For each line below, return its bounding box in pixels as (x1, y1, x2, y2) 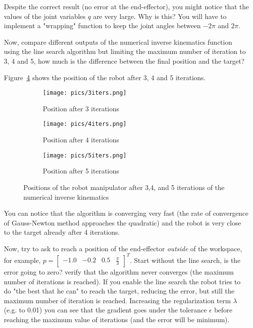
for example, (4, 255, 41, 265)
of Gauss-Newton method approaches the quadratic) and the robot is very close (4, 217, 241, 227)
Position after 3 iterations (43, 103, 119, 113)
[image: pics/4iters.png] (43, 121, 126, 128)
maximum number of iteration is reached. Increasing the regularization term (4, 295, 231, 305)
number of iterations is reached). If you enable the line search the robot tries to (4, 276, 241, 286)
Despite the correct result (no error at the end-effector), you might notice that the (4, 1, 249, 11)
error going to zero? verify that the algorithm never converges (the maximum (4, 266, 234, 276)
